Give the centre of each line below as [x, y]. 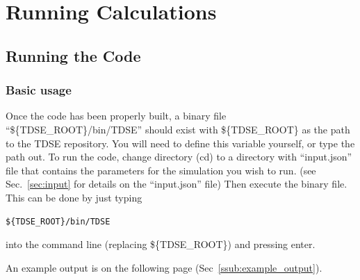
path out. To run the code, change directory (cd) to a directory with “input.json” [179, 157]
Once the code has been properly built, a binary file [116, 116]
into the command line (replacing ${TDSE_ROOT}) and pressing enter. [161, 244]
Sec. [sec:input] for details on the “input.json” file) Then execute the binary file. [177, 184]
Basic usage [39, 90]
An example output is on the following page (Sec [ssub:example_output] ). [164, 267]
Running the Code [73, 55]
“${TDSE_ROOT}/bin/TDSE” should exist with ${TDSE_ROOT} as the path [178, 129]
